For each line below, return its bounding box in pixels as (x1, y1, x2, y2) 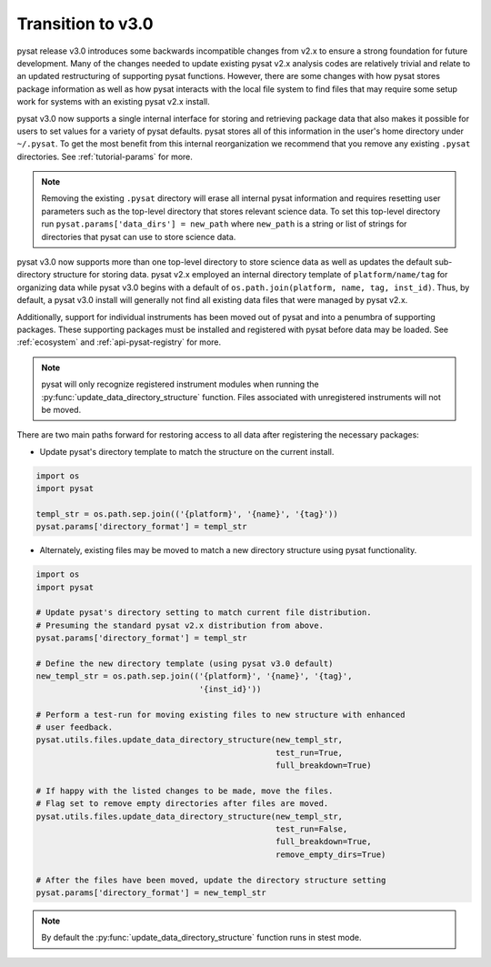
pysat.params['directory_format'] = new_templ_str (35, 887, 267, 898)
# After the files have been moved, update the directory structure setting (35, 874, 386, 885)
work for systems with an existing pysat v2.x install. (16, 96, 211, 107)
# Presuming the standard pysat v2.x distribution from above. (35, 619, 325, 630)
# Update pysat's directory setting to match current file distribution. (35, 608, 372, 618)
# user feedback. (35, 721, 114, 732)
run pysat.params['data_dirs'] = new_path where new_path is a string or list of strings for (41, 218, 407, 229)
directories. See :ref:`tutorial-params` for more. (16, 151, 193, 162)
